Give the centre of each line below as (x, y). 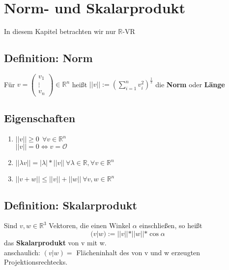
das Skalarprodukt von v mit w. (55, 242)
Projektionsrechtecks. (36, 262)
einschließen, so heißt (171, 225)
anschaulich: (22, 252)
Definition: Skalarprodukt (71, 205)
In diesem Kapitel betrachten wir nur (60, 31)
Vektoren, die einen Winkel (90, 225)
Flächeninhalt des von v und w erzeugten (138, 252)
